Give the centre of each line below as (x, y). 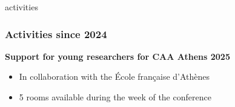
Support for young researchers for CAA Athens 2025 (117, 56)
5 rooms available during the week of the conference (115, 97)
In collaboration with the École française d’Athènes (114, 76)
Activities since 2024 (56, 34)
